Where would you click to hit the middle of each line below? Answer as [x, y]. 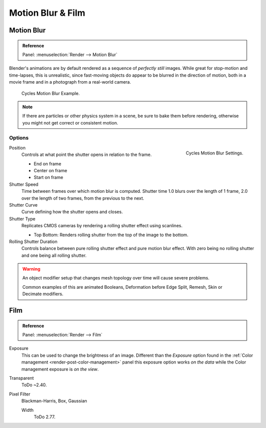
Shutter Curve [23, 205]
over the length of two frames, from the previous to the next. [83, 198]
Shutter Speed [24, 184]
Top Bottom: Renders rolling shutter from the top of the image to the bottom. [111, 235]
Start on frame [49, 178]
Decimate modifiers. [43, 294]
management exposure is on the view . [60, 369]
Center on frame [50, 170]
